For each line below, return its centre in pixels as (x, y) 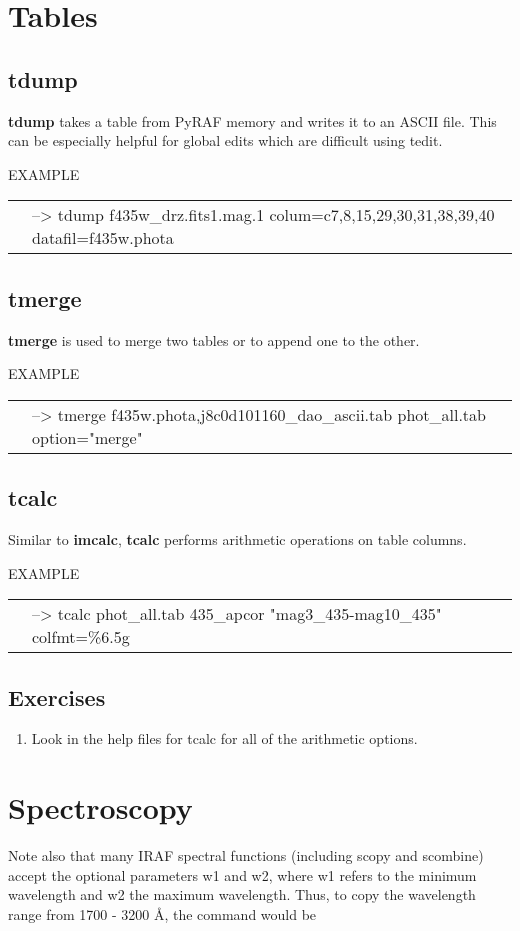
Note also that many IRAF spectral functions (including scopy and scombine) (246, 855)
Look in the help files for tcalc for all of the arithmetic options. (224, 738)
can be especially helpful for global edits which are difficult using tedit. (225, 140)
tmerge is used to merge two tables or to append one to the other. (214, 339)
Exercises (57, 696)
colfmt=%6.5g (81, 637)
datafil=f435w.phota (103, 238)
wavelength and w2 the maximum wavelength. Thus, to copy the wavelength (242, 894)
